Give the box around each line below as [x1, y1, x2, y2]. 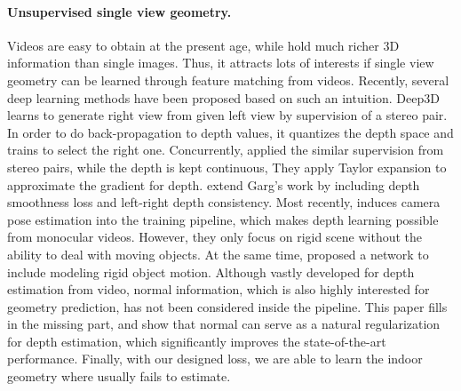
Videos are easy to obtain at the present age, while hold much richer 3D [7, 36, 400, 54]
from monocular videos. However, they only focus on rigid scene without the [7, 227, 423, 246]
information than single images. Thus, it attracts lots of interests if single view [7, 53, 434, 72]
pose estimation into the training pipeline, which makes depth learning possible [7, 210, 439, 228]
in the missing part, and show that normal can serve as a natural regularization [7, 315, 441, 333]
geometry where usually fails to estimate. [7, 367, 231, 386]
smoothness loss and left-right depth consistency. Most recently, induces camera [7, 193, 441, 211]
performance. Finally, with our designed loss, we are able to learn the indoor [7, 349, 423, 368]
